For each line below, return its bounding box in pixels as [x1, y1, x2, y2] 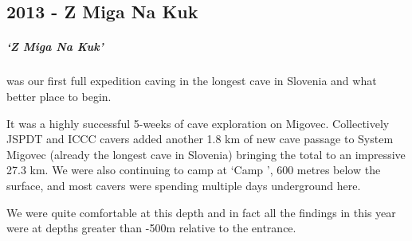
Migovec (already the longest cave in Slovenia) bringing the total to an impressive [6, 146, 406, 162]
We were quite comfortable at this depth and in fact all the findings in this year [6, 204, 396, 220]
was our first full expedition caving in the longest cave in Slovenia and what [6, 72, 377, 89]
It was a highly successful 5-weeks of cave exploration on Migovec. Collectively [6, 115, 390, 131]
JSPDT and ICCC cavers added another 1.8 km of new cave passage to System [6, 130, 394, 147]
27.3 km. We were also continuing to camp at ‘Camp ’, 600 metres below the [6, 161, 381, 178]
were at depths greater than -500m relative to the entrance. [6, 220, 296, 236]
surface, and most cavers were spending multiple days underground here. [6, 177, 361, 193]
